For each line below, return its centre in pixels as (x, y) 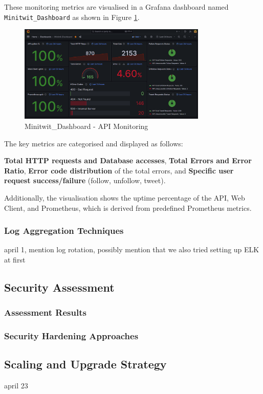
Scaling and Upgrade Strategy (85, 364)
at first (15, 260)
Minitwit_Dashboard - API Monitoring (86, 126)
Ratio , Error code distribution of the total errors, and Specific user (119, 170)
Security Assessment (59, 287)
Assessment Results (45, 312)
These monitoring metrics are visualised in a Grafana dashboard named (116, 7)
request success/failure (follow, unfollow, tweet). (85, 180)
